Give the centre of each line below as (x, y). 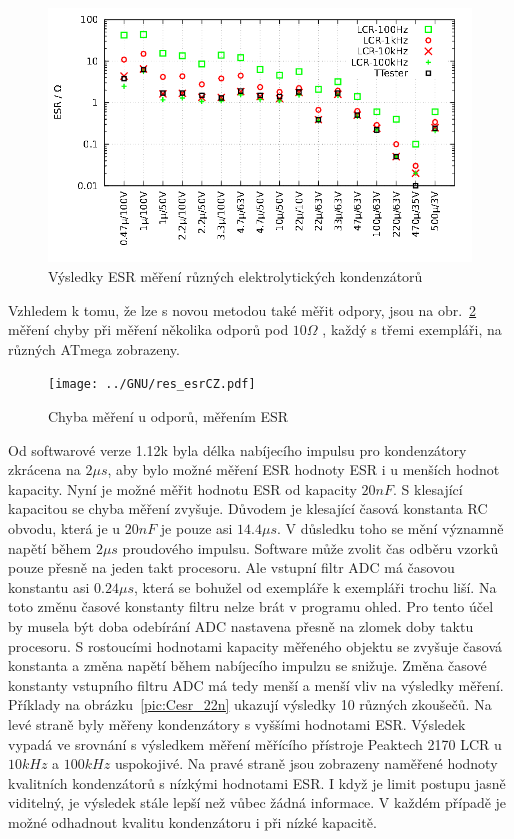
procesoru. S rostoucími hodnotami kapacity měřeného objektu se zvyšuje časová (255, 645)
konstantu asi (49, 586)
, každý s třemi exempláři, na (412, 329)
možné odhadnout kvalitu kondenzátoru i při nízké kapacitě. (192, 821)
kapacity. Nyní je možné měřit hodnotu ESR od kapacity (182, 488)
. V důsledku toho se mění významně (390, 527)
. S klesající (428, 488)
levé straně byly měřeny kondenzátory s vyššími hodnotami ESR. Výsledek (237, 723)
